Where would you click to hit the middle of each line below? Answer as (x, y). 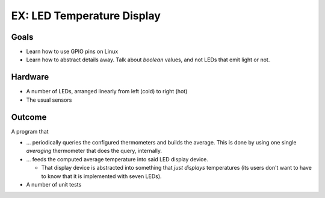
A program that (30, 131)
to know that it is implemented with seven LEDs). (101, 176)
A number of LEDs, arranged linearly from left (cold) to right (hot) (107, 91)
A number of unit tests (54, 184)
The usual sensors (49, 100)
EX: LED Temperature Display (86, 16)
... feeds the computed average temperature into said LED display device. (117, 159)
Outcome (29, 117)
